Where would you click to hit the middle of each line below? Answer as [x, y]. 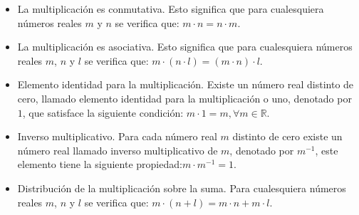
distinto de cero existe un [287, 136]
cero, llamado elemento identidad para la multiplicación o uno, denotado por [184, 98]
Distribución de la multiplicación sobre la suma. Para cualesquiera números [182, 188]
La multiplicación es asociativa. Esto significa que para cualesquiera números [185, 47]
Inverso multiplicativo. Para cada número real [117, 136]
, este [327, 150]
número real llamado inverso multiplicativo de [118, 150]
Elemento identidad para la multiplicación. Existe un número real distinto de [186, 84]
